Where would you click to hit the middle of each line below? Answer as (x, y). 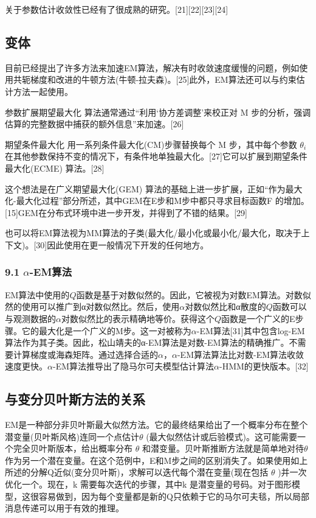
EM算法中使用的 (37, 294)
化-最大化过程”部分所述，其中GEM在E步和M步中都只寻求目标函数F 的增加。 (157, 201)
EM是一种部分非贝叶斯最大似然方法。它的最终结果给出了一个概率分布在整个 (156, 425)
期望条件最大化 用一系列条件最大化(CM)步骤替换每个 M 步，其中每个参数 (151, 144)
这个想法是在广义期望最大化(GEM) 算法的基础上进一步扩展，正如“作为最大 (154, 188)
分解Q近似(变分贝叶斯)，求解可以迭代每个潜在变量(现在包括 (149, 472)
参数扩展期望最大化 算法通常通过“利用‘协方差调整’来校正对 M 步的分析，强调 (158, 112)
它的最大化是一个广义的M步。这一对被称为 (106, 330)
